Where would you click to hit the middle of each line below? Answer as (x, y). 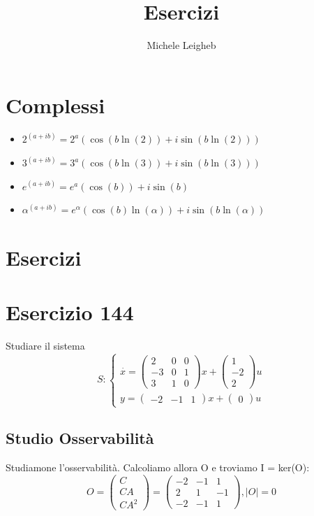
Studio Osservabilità (80, 438)
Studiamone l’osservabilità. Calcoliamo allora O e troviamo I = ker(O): (158, 467)
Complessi (55, 105)
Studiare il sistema (45, 346)
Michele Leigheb (181, 45)
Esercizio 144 (70, 312)
